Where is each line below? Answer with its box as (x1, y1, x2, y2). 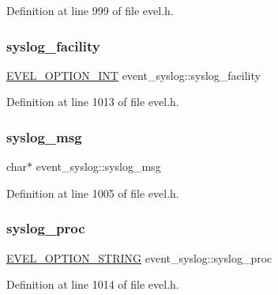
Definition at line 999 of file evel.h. (6, 2, 174, 18)
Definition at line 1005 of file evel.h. (6, 184, 179, 201)
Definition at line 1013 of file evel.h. (6, 93, 179, 110)
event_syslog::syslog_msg (36, 158, 161, 175)
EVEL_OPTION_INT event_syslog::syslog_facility (6, 66, 261, 83)
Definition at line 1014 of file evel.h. (6, 276, 179, 293)
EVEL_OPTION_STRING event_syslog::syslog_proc (6, 249, 272, 266)
